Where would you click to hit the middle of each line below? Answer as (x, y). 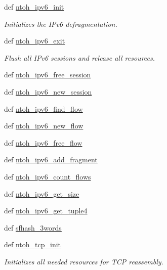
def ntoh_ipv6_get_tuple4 (46, 211)
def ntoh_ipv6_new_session (48, 91)
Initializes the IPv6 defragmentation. (61, 24)
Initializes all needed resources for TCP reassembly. (84, 261)
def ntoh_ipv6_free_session (48, 75)
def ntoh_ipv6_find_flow (44, 108)
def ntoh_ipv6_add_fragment (51, 160)
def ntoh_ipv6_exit (35, 41)
